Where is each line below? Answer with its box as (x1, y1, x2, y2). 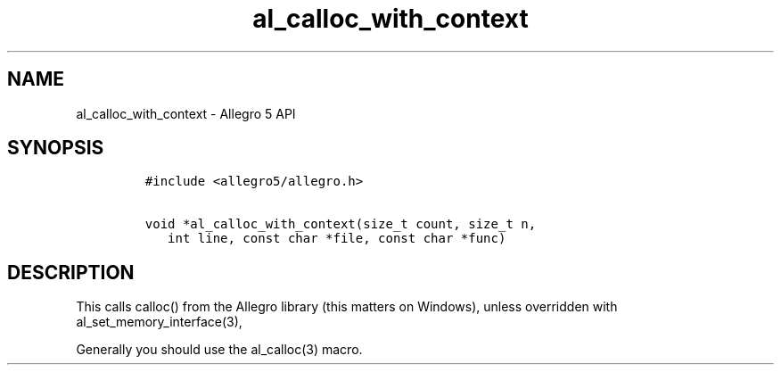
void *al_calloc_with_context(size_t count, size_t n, (144, 217, 537, 232)
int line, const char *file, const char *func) (168, 231, 506, 246)
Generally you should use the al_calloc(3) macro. (76, 342, 363, 358)
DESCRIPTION (7, 260, 135, 284)
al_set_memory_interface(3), (76, 314, 243, 330)
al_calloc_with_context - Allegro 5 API (76, 105, 296, 121)
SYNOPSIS (7, 136, 104, 160)
